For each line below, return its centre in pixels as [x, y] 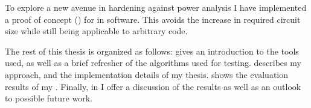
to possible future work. [49, 98]
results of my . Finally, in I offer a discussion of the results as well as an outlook [153, 86]
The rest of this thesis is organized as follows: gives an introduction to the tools [152, 51]
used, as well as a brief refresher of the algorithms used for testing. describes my [153, 63]
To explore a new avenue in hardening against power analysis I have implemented [156, 7]
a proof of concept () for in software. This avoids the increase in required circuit [153, 19]
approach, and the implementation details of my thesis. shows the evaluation [147, 74]
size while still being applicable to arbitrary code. [96, 31]
